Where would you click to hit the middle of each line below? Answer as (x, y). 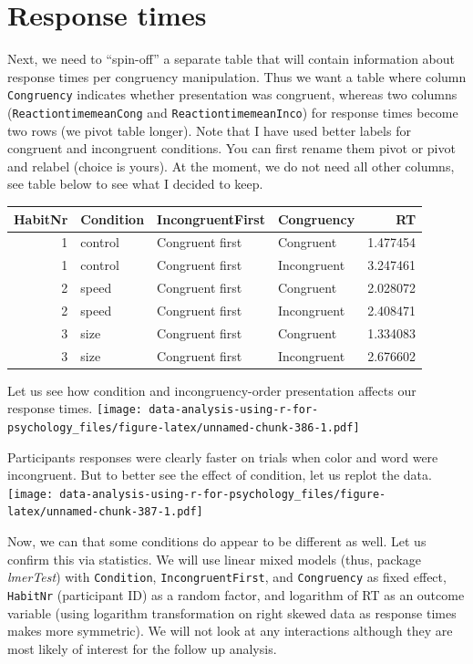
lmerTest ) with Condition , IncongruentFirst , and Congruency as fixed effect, (227, 577)
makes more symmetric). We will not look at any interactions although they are (230, 631)
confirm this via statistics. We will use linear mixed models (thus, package (215, 559)
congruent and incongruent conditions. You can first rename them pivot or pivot (231, 148)
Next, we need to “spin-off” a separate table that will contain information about (231, 59)
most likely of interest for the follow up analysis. (142, 648)
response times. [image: (75, 408)
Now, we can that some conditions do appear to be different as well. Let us (217, 541)
